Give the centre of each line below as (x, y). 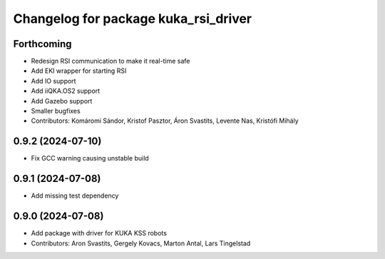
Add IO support (53, 81)
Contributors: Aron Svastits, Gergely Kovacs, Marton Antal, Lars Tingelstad (141, 243)
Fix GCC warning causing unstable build (90, 158)
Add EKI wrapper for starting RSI (79, 71)
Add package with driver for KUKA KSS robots (99, 233)
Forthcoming (42, 44)
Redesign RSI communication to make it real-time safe (111, 61)
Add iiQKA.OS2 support (66, 91)
